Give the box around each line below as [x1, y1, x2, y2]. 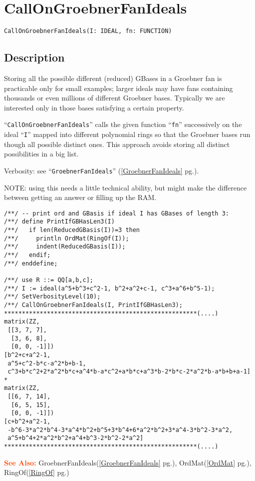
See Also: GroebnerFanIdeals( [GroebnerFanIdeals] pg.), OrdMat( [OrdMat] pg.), [4, 457, 252, 467]
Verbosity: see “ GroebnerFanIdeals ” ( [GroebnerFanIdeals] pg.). [4, 165, 199, 175]
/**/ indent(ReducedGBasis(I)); [4, 243, 126, 250]
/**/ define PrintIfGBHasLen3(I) [4, 218, 115, 225]
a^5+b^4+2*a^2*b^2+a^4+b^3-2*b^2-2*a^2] [7, 434, 144, 442]
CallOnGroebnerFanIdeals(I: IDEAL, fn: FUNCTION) [4, 27, 172, 35]
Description [4, 49, 65, 65]
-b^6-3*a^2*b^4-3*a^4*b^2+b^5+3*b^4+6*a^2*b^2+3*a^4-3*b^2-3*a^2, [7, 426, 233, 433]
